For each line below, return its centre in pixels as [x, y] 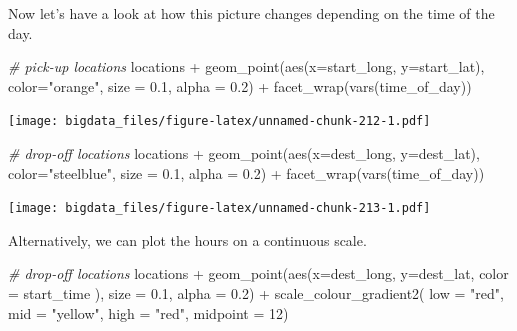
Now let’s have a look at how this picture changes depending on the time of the [251, 13]
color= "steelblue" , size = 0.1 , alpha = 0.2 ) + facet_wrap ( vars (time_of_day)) [246, 172]
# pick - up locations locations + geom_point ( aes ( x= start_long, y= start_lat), [246, 66]
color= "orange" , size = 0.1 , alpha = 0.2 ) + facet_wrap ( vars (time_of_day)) [240, 85]
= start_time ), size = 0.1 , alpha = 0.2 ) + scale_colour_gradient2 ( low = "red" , [256, 293]
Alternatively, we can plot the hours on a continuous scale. [187, 239]
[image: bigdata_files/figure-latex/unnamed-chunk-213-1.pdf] [219, 208]
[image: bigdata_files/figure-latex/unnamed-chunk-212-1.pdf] [219, 121]
